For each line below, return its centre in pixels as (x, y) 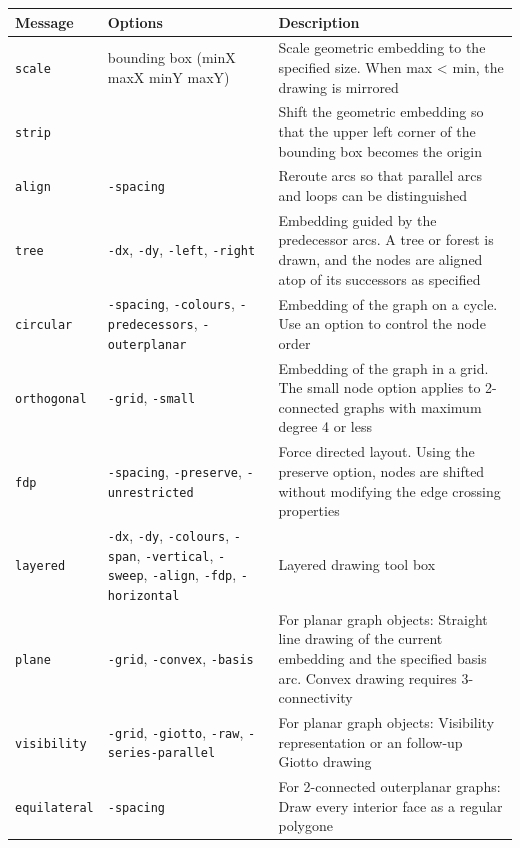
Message (44, 21)
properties (309, 510)
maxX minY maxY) (168, 76)
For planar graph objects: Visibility (386, 722)
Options (135, 21)
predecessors (150, 325)
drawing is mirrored (338, 86)
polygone (305, 825)
